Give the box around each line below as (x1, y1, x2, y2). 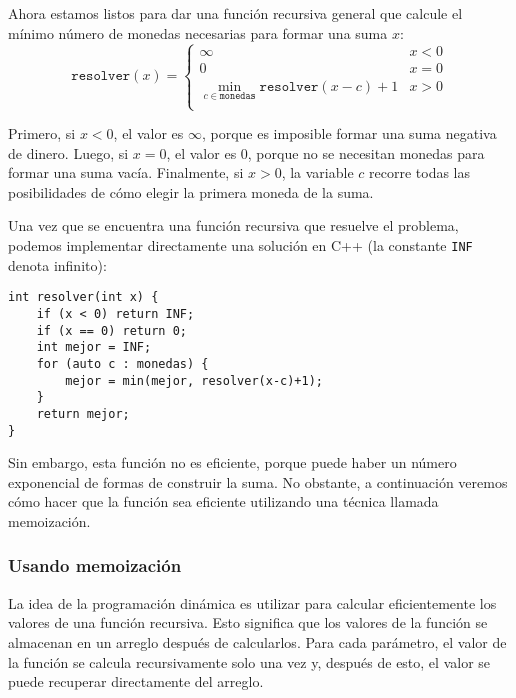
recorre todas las (369, 162, 471, 183)
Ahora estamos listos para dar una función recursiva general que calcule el (8, 3, 463, 23)
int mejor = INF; (36, 340, 152, 355)
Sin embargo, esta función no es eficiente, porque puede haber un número (8, 452, 457, 473)
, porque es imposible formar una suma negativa (201, 123, 497, 144)
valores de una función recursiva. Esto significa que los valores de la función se (8, 612, 488, 633)
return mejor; (36, 406, 130, 421)
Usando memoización (8, 553, 182, 578)
